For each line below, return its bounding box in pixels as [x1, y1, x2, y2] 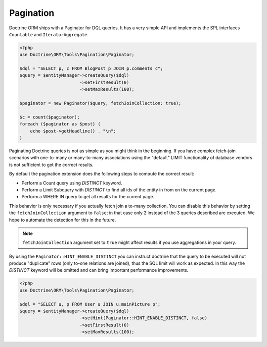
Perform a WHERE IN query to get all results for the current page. [21, 194, 154, 200]
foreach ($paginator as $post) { [19, 121, 101, 127]
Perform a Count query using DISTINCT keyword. [21, 180, 122, 186]
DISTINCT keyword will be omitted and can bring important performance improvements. [9, 267, 189, 273]
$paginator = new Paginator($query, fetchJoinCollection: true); [19, 101, 181, 106]
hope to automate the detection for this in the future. [9, 217, 116, 223]
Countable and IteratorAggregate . [9, 31, 89, 37]
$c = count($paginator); [19, 114, 80, 120]
